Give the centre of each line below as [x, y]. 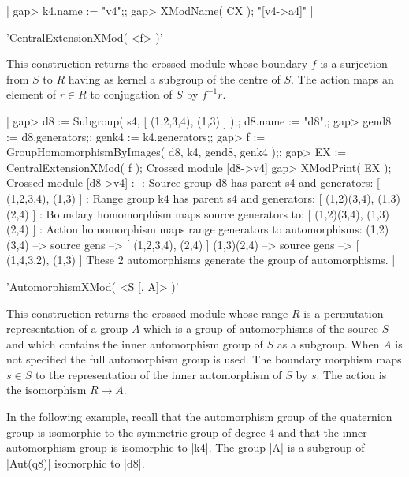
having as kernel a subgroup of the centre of [174, 78]
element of [31, 94]
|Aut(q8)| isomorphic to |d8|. [76, 462]
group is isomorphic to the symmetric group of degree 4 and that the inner [187, 432]
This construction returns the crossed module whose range [147, 313]
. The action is [351, 374]
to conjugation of [131, 94]
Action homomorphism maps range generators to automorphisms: [204, 229]
